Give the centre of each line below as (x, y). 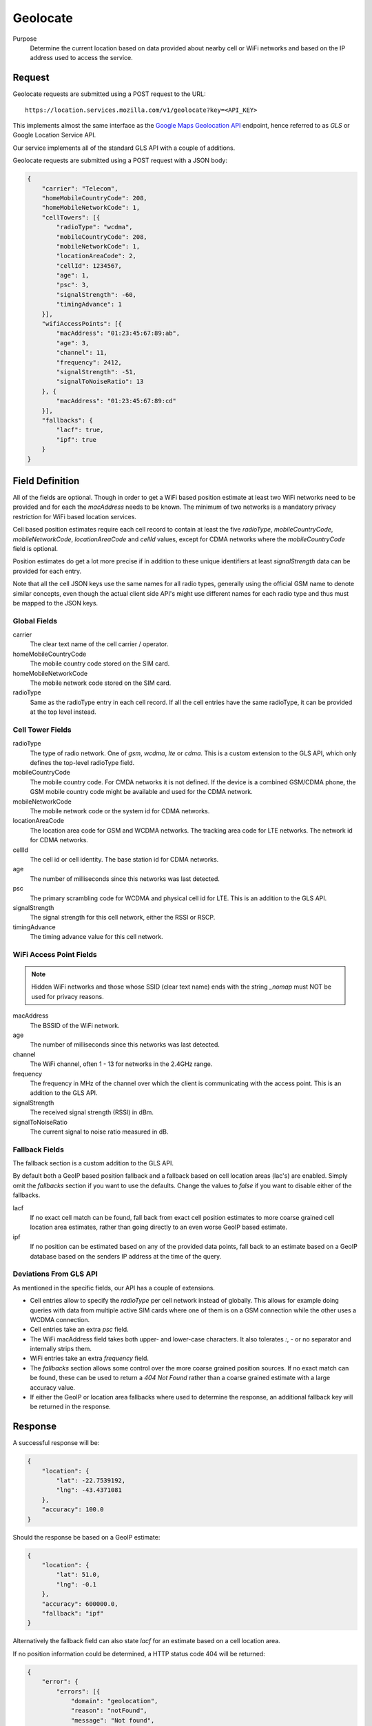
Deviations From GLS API (55, 1274)
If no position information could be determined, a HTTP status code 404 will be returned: (139, 1654)
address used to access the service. (82, 58)
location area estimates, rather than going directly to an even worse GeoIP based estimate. (159, 1227)
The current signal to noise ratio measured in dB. (99, 1132)
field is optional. (35, 548)
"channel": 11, (82, 353)
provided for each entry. (47, 571)
